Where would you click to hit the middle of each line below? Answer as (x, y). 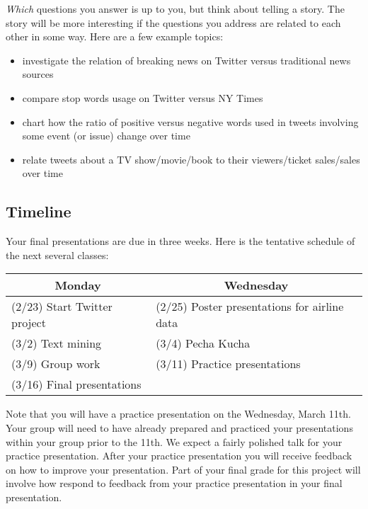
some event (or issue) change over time (106, 136)
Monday (78, 285)
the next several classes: (57, 254)
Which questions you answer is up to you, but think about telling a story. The (175, 8)
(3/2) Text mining (57, 343)
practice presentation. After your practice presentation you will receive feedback (179, 456)
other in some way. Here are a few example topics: (115, 36)
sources (38, 74)
